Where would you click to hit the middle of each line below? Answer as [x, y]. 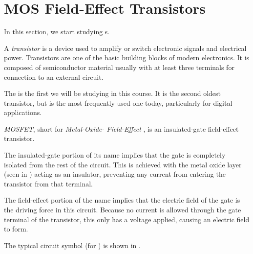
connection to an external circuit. [54, 77]
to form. [16, 229]
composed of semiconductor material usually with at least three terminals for [119, 67]
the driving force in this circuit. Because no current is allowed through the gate [123, 210]
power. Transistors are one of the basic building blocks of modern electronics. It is [127, 58]
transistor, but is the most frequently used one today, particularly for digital [118, 103]
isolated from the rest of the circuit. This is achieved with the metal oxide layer [123, 164]
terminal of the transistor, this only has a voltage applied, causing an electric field [127, 219]
